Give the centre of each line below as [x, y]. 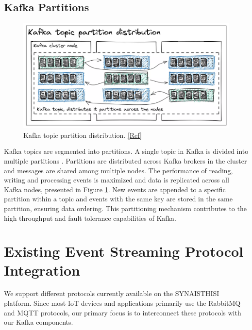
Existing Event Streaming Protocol [124, 251]
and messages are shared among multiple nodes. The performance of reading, [118, 170]
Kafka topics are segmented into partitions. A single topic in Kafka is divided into [126, 151]
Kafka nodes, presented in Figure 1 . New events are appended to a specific [115, 189]
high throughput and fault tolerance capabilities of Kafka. [90, 218]
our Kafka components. [39, 322]
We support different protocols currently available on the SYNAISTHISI [112, 293]
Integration [42, 270]
